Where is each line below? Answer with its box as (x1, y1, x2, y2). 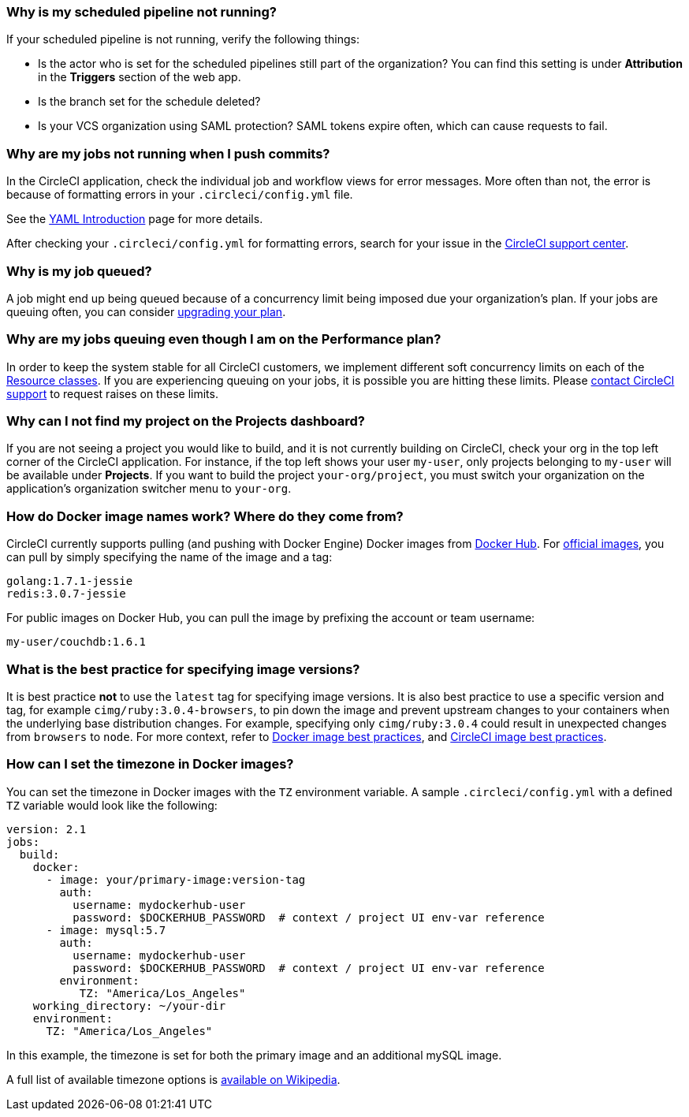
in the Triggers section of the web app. (38, 70, 241, 84)
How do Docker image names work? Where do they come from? (6, 508, 404, 524)
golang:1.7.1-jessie (6, 575, 133, 588)
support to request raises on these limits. (6, 386, 218, 400)
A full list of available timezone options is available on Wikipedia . (6, 1072, 341, 1086)
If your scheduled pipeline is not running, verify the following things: (6, 32, 359, 47)
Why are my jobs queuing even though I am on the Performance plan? (6, 331, 441, 348)
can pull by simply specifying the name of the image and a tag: (6, 550, 333, 564)
